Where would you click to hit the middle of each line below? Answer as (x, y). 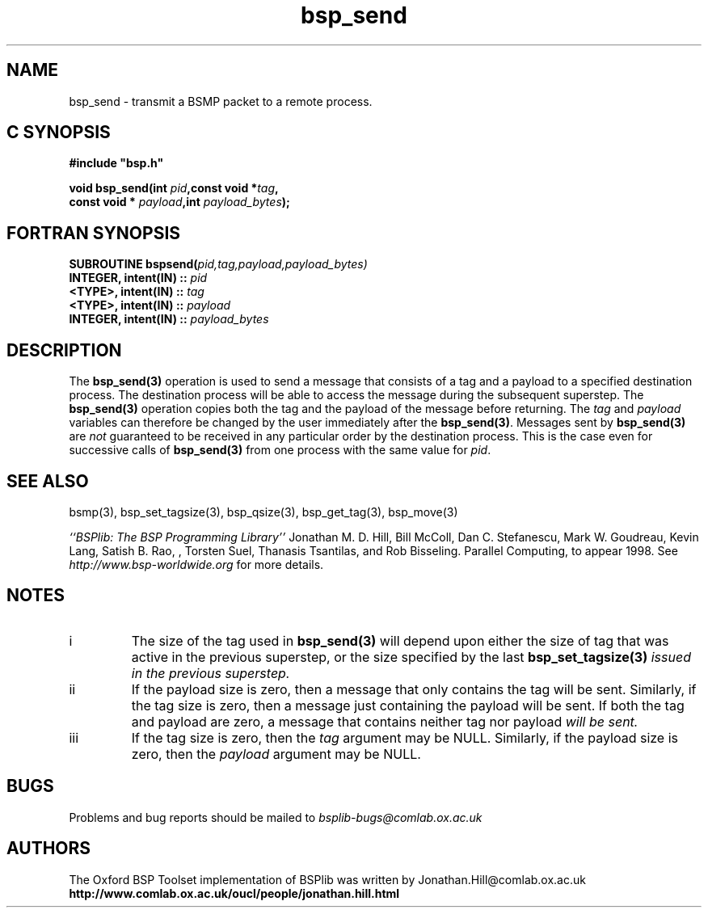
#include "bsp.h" (116, 163)
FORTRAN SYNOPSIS (94, 233)
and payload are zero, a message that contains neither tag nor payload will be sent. (385, 721)
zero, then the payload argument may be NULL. (276, 754)
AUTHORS (49, 849)
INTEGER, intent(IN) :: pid (138, 278)
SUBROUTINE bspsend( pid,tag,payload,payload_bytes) (218, 264)
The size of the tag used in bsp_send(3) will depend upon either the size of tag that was (400, 640)
